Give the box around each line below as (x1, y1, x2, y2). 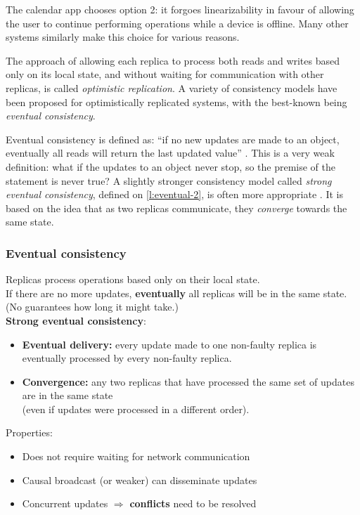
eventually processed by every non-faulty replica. (22, 351, 232, 365)
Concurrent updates (22, 496, 108, 511)
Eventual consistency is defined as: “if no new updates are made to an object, (6, 131, 340, 146)
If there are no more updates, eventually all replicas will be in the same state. (6, 285, 347, 300)
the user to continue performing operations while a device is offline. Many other (6, 15, 349, 30)
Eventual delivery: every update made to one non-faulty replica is (22, 337, 317, 351)
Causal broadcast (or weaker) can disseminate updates (22, 472, 257, 487)
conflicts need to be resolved (129, 496, 257, 511)
